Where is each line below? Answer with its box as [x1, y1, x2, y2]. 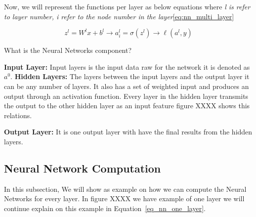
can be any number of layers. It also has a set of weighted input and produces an [4, 81, 249, 91]
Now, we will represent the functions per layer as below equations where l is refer [4, 1, 251, 11]
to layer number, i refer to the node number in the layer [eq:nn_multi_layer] [4, 11, 234, 21]
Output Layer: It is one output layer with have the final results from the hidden [4, 127, 253, 137]
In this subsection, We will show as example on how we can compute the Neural [4, 183, 247, 194]
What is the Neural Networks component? [4, 45, 132, 55]
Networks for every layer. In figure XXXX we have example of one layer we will [4, 193, 245, 204]
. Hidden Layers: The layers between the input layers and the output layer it [10, 71, 250, 82]
